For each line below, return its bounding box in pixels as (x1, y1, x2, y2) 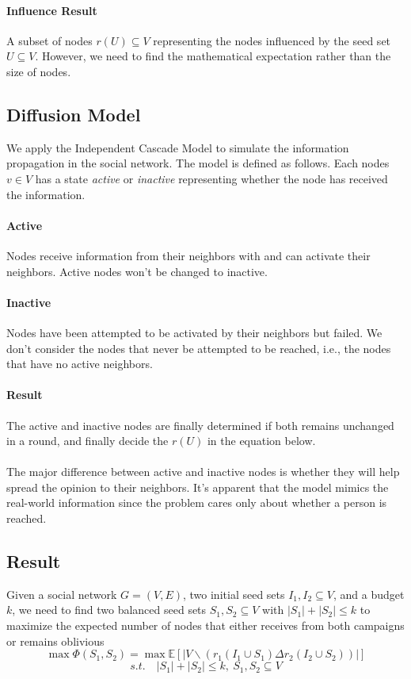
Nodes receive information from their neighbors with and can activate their (6, 247, 371, 263)
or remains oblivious (6, 632, 105, 649)
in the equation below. (207, 432, 316, 449)
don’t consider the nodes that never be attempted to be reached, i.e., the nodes (6, 339, 391, 356)
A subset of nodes (6, 32, 93, 48)
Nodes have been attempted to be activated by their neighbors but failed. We (6, 324, 382, 340)
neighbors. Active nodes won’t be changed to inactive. (6, 263, 268, 279)
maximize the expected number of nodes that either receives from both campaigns (6, 617, 405, 634)
